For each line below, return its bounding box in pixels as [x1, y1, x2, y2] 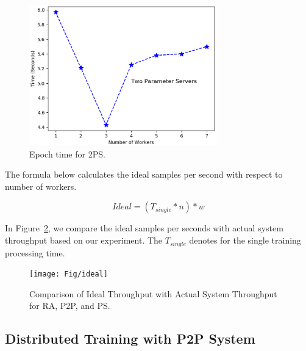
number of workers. [5, 179, 77, 192]
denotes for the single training [189, 234, 301, 247]
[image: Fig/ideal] [29, 270, 108, 279]
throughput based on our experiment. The [5, 234, 163, 247]
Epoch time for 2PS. [29, 147, 105, 160]
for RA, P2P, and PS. [29, 299, 110, 312]
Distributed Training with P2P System [5, 329, 255, 348]
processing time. [5, 246, 65, 259]
